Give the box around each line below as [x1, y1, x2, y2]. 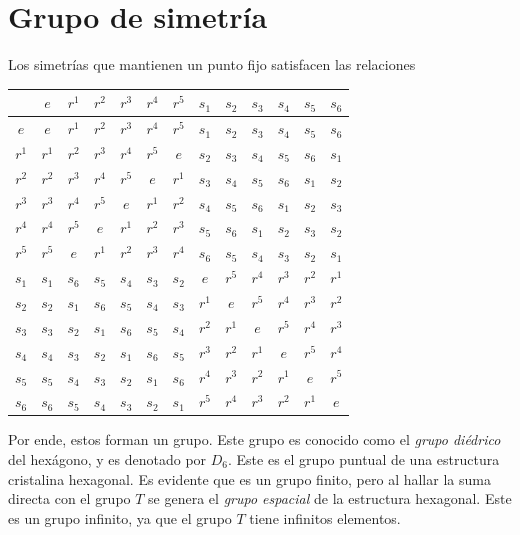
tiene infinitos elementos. [249, 507, 401, 528]
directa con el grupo [8, 488, 131, 509]
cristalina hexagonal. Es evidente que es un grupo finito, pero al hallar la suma [8, 468, 491, 489]
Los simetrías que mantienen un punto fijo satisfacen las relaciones [8, 54, 416, 75]
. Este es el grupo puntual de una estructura [228, 449, 500, 470]
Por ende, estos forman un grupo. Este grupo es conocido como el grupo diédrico [8, 429, 501, 450]
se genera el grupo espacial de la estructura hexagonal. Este [148, 488, 512, 509]
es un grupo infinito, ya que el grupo [8, 507, 232, 528]
